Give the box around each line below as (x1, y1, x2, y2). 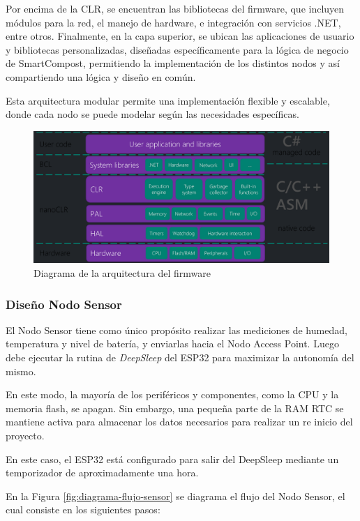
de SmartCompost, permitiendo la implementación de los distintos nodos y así (6, 56, 340, 70)
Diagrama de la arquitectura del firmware (33, 265, 211, 280)
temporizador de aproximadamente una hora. (6, 465, 199, 480)
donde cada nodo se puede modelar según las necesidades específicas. (6, 107, 299, 121)
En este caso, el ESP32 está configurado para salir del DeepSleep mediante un (6, 451, 339, 466)
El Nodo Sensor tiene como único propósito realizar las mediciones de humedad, (6, 322, 347, 337)
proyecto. (6, 428, 45, 442)
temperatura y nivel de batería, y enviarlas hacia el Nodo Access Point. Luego (6, 336, 339, 351)
